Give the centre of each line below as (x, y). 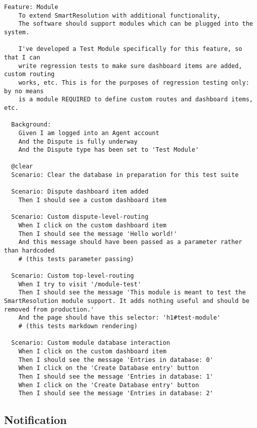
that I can (22, 57)
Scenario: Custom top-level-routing (73, 276)
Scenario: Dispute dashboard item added (80, 192)
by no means (24, 91)
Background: (31, 125)
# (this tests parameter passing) (76, 259)
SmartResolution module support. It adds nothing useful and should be (127, 301)
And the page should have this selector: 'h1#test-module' (119, 318)
